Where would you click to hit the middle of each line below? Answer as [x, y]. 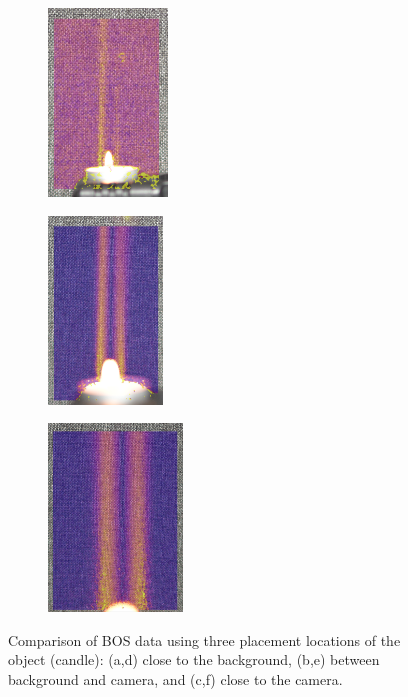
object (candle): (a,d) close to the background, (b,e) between [194, 659]
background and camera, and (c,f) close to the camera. [175, 678]
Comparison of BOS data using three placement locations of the [204, 639]
